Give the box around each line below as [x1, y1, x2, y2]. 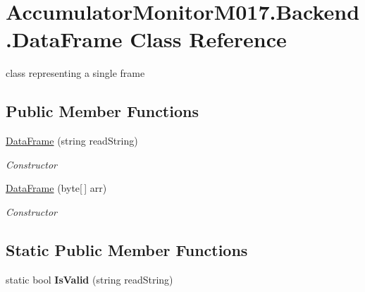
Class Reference [130, 25, 287, 54]
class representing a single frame [6, 66, 145, 80]
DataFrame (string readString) [6, 133, 138, 148]
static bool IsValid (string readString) [6, 272, 173, 286]
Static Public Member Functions [6, 238, 248, 260]
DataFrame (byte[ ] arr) [6, 181, 107, 195]
